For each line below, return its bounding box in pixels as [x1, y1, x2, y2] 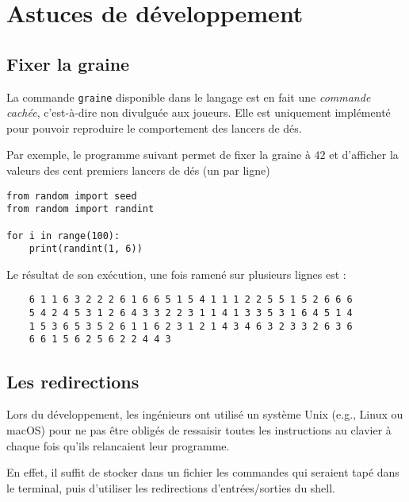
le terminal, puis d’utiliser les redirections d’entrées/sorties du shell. [6, 479, 336, 496]
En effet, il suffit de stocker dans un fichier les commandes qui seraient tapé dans [6, 464, 399, 481]
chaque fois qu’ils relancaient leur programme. [6, 437, 230, 454]
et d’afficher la [329, 146, 399, 163]
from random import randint [6, 203, 155, 215]
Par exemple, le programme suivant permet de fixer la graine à [6, 146, 311, 163]
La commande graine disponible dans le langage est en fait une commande [6, 88, 371, 105]
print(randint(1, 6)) [29, 243, 143, 255]
